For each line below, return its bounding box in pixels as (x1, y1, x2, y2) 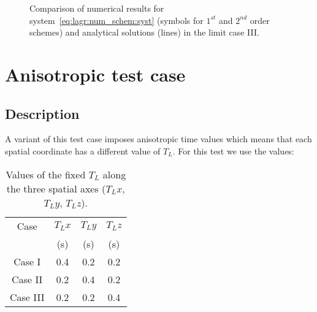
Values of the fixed (6, 167, 86, 181)
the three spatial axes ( (6, 181, 106, 196)
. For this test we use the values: (172, 144, 294, 157)
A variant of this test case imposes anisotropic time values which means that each (5, 132, 312, 145)
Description (5, 104, 80, 123)
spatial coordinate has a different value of (5, 144, 161, 157)
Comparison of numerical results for (29, 2, 164, 14)
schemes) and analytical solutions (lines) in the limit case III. (29, 26, 259, 39)
